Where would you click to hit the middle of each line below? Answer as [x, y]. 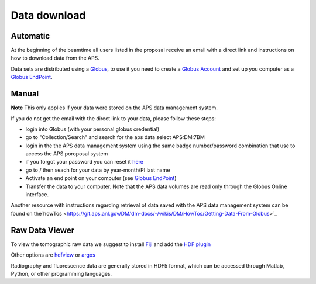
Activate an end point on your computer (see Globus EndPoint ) [101, 178]
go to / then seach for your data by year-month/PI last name [98, 170]
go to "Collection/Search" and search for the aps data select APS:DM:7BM [115, 137]
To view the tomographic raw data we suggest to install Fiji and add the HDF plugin [111, 244]
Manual [25, 94]
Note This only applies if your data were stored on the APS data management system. [114, 108]
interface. [37, 195]
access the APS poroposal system [67, 154]
